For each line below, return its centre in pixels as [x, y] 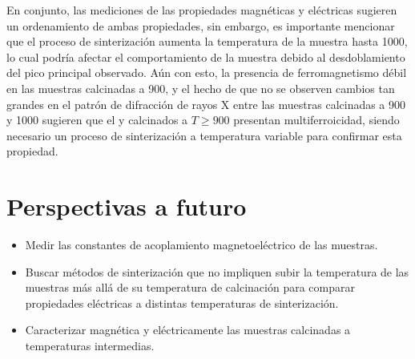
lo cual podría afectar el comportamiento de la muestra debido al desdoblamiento [206, 56]
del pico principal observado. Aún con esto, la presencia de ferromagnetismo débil [207, 73]
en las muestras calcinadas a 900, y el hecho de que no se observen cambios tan [201, 88]
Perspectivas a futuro [127, 206]
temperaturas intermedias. [90, 346]
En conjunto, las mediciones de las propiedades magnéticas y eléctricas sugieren [202, 10]
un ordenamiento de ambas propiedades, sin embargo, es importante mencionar [201, 25]
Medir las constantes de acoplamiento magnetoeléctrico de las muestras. [201, 245]
